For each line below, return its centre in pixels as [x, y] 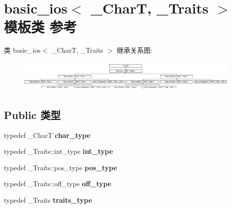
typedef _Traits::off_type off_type [58, 184]
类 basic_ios [22, 50]
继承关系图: [135, 50]
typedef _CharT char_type [47, 135]
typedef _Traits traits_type [48, 200]
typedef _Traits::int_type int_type [58, 151]
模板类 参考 [40, 27]
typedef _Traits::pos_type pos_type [61, 167]
